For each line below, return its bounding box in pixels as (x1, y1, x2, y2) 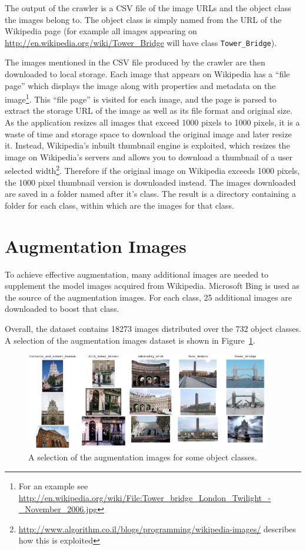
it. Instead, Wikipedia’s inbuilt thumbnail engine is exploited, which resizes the (5, 139, 290, 152)
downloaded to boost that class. (5, 302, 119, 315)
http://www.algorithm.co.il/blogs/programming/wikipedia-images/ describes (18, 522, 296, 535)
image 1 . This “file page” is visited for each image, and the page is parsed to (5, 91, 277, 105)
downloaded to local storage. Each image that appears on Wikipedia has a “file (5, 68, 290, 80)
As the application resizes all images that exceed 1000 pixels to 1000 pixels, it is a (5, 116, 300, 129)
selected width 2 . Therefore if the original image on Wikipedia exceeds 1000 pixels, (5, 163, 300, 177)
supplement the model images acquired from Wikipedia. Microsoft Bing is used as (5, 279, 300, 292)
